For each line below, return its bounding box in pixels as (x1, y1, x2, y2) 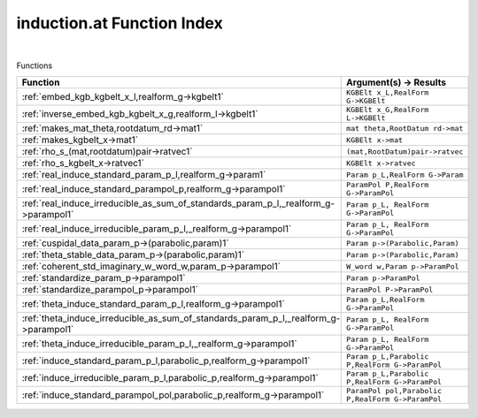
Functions (16, 60, 53, 71)
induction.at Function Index (16, 13, 223, 33)
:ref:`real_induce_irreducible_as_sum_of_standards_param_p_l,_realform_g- (21, 197, 335, 209)
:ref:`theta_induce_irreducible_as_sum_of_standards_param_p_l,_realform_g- (21, 312, 341, 324)
